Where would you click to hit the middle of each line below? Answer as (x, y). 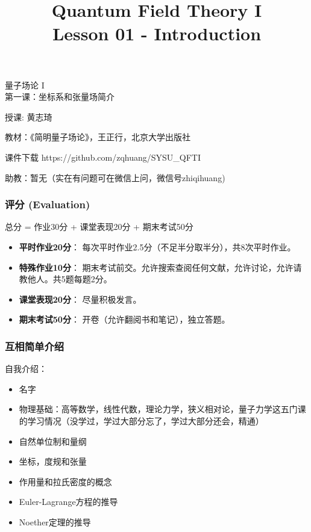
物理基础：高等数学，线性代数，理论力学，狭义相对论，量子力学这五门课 (162, 409)
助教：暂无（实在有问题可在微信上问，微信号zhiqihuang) (115, 177)
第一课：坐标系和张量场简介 (60, 97)
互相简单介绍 (35, 346)
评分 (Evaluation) (48, 204)
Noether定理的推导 (55, 521)
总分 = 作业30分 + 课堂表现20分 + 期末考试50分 (99, 227)
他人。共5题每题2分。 (70, 279)
